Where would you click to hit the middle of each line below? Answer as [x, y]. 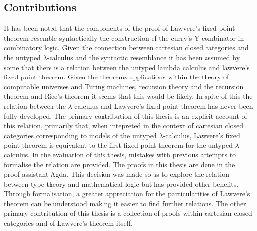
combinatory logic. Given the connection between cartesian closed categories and [126, 47]
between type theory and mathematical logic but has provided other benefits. [121, 184]
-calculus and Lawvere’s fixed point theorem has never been [162, 106]
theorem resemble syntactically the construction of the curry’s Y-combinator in [124, 38]
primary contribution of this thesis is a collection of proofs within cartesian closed [128, 213]
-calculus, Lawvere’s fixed [202, 135]
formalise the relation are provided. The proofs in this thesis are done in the [120, 164]
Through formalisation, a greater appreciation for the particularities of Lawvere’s [127, 193]
